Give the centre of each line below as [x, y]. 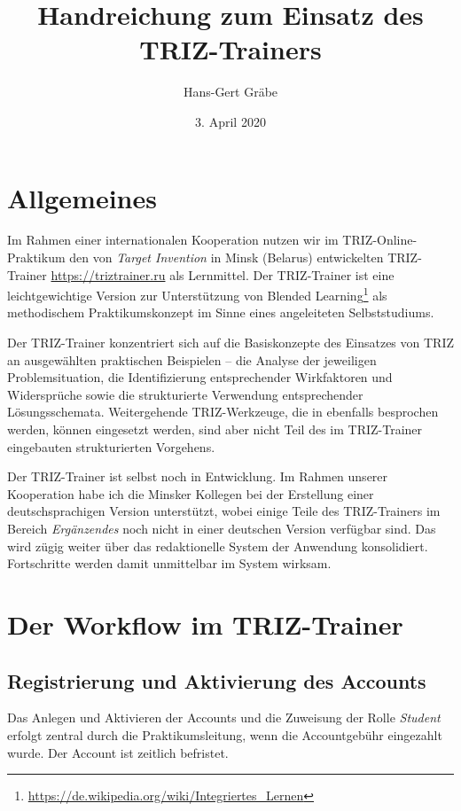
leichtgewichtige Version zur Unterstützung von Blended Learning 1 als [197, 294]
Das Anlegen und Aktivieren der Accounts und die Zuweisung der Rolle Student [224, 717]
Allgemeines [82, 197]
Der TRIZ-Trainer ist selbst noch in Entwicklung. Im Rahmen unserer [198, 476]
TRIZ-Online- [380, 240]
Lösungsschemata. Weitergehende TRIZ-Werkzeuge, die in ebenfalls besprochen [223, 412]
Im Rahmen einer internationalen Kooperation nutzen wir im [173, 240]
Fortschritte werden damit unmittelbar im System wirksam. [169, 563]
